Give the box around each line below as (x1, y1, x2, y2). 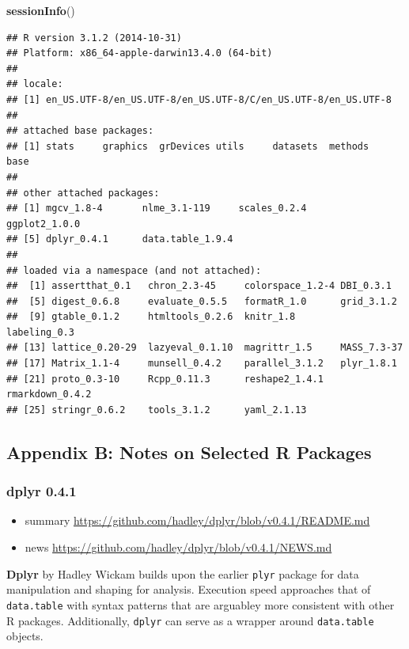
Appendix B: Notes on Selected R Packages (6, 439, 372, 464)
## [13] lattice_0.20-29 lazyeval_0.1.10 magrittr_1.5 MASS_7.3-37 (6, 342, 403, 354)
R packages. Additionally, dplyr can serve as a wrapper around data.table (6, 612, 374, 628)
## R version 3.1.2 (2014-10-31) (6, 32, 182, 44)
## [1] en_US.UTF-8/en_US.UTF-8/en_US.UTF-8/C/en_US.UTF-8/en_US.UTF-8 (6, 93, 392, 105)
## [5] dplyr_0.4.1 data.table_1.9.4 (6, 233, 233, 245)
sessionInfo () (6, 2, 75, 18)
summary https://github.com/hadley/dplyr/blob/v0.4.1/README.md (25, 512, 370, 529)
